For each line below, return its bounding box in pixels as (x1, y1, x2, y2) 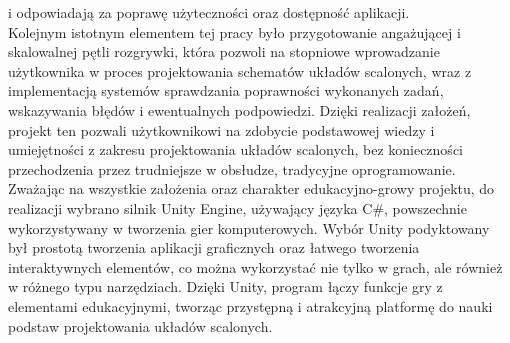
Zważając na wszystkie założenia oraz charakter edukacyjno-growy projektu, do (8, 178, 495, 199)
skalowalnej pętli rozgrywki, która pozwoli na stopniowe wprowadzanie (8, 41, 440, 62)
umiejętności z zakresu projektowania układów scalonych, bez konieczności (8, 139, 463, 160)
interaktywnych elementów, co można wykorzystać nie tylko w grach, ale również (8, 256, 503, 277)
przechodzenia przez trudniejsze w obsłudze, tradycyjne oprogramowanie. (8, 158, 456, 179)
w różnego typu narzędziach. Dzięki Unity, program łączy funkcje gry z (8, 276, 443, 297)
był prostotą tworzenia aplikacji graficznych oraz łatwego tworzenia (8, 237, 420, 258)
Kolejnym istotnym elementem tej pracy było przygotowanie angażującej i (8, 21, 461, 42)
